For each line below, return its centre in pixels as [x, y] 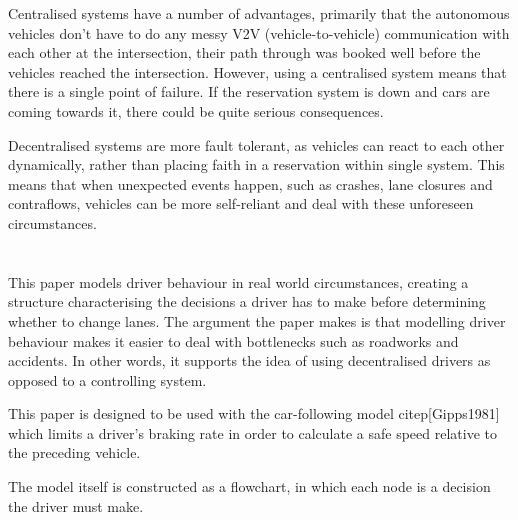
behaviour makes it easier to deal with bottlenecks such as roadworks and [233, 340]
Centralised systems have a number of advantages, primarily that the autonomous [259, 13]
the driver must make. [76, 505]
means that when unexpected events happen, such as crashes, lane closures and [250, 183]
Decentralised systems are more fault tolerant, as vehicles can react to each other [256, 144]
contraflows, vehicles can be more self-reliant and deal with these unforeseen [241, 203]
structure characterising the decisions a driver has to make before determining [247, 301]
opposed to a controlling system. [107, 379]
